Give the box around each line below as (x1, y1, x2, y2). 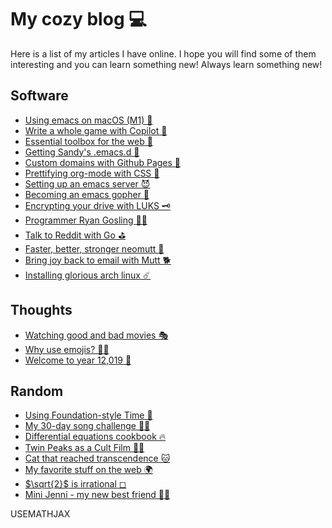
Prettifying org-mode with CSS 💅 (24, 167, 160, 179)
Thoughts (10, 302, 73, 319)
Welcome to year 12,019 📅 (24, 354, 132, 366)
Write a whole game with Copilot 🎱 (24, 124, 168, 136)
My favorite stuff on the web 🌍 (24, 464, 153, 476)
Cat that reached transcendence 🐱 (24, 452, 171, 465)
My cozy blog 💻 (10, 8, 147, 31)
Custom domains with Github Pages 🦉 (24, 156, 182, 168)
